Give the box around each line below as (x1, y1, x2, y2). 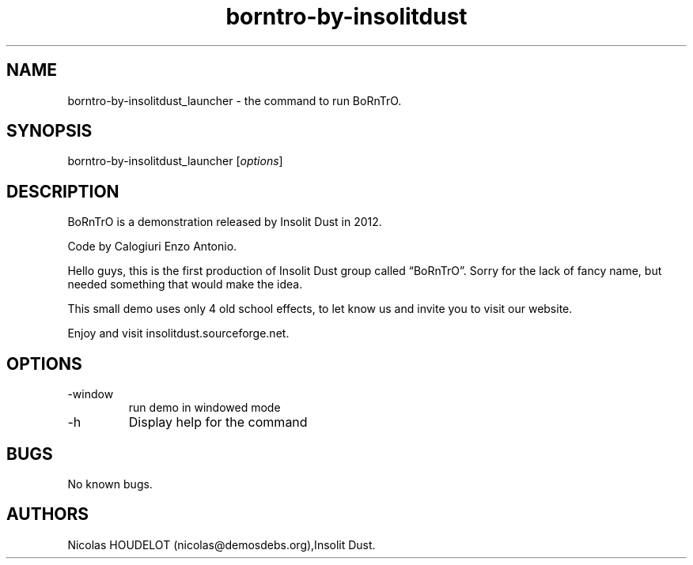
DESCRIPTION (6, 181, 119, 202)
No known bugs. (67, 476, 153, 491)
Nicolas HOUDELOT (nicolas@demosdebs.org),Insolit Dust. (67, 537, 376, 552)
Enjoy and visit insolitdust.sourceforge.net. (67, 326, 290, 341)
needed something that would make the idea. (67, 277, 303, 292)
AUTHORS (6, 504, 89, 525)
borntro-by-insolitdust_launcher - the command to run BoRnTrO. (67, 93, 402, 107)
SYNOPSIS (6, 121, 93, 141)
